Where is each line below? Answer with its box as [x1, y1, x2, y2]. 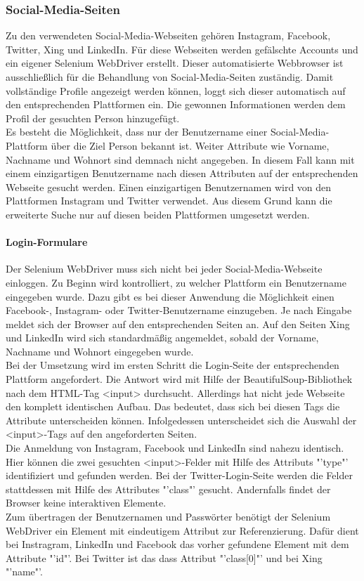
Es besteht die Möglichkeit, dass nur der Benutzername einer [6, 124, 268, 139]
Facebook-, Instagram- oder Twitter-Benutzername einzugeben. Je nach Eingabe [6, 303, 352, 318]
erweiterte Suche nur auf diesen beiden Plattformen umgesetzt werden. [6, 207, 310, 221]
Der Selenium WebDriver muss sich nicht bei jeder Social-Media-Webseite [6, 261, 323, 276]
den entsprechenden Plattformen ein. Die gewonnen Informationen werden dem [6, 97, 346, 112]
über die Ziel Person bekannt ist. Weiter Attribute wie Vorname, [51, 138, 330, 152]
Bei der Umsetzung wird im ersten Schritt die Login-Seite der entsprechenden [6, 358, 339, 372]
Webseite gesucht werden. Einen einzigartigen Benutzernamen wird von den [6, 179, 332, 194]
